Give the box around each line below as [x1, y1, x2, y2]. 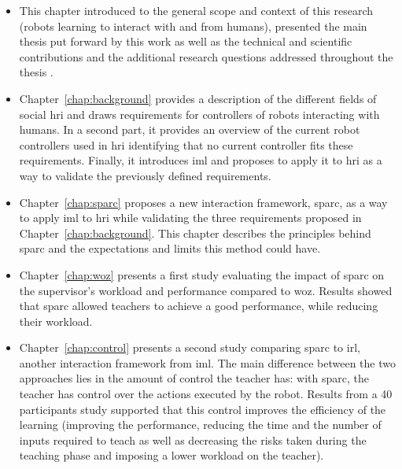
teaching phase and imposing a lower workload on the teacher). [19, 447, 324, 463]
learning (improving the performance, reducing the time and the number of [19, 416, 382, 433]
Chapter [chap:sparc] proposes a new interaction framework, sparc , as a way [19, 194, 388, 210]
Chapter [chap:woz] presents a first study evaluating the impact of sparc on [19, 266, 385, 283]
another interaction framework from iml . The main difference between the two [19, 354, 396, 371]
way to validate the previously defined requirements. [19, 167, 271, 183]
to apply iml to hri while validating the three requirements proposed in [19, 209, 362, 226]
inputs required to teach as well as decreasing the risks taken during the [19, 431, 367, 448]
